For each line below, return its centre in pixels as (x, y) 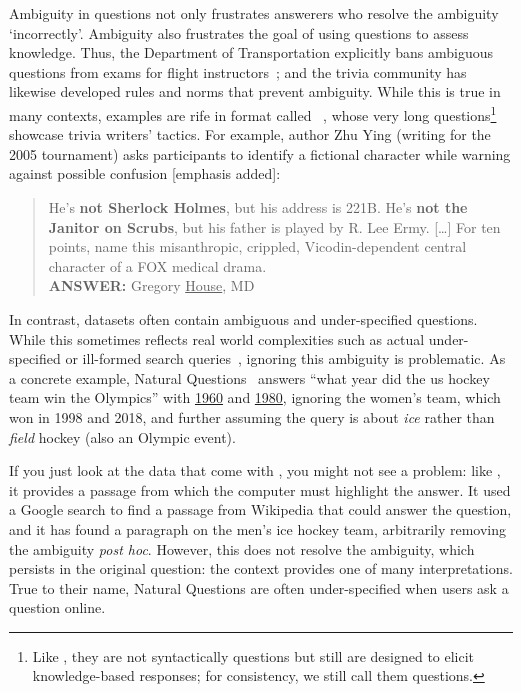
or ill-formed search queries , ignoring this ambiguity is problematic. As (285, 358)
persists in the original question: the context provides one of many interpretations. (261, 568)
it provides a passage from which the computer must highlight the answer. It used (260, 489)
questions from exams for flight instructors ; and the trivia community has (238, 71)
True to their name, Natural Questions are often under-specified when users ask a (259, 587)
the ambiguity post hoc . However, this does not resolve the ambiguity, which (242, 548)
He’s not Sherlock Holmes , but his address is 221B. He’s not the (258, 207)
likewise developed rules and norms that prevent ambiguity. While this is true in (255, 91)
